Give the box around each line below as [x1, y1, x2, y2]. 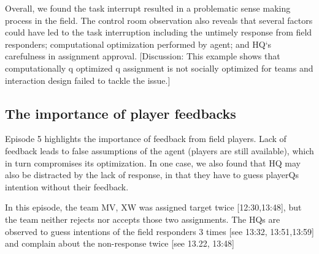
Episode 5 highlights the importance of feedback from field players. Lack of [5, 132, 286, 145]
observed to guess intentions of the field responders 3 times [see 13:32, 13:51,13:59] [5, 225, 314, 237]
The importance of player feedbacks [5, 103, 236, 122]
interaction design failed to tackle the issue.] [5, 73, 171, 86]
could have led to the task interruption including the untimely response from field [5, 26, 312, 39]
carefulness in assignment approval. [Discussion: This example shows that [5, 50, 280, 62]
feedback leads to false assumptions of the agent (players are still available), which [5, 144, 314, 157]
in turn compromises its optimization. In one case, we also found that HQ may [5, 156, 301, 169]
